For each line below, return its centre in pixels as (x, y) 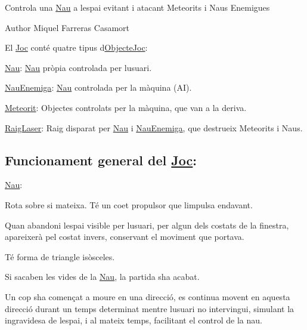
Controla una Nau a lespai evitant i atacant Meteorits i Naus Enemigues (137, 7)
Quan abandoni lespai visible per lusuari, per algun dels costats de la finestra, (147, 225)
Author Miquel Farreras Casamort (67, 27)
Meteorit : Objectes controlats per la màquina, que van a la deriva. (126, 107)
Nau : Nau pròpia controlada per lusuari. (78, 67)
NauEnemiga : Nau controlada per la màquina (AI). (98, 87)
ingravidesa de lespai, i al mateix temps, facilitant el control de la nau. (134, 320)
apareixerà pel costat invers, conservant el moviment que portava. (125, 237)
